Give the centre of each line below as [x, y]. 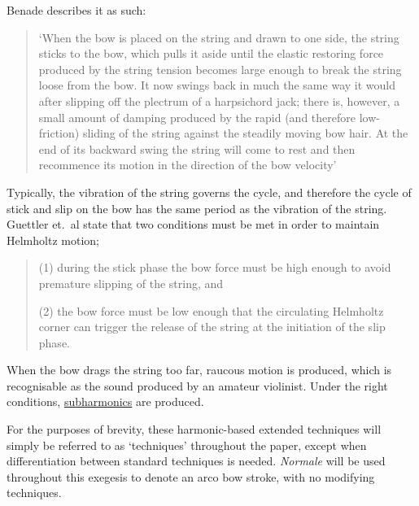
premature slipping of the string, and [131, 283]
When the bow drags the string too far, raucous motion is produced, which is [199, 370]
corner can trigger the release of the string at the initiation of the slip [212, 327]
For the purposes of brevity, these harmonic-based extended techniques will [194, 429]
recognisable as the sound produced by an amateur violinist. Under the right [197, 385]
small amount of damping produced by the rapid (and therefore [197, 117]
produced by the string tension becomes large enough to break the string [220, 69]
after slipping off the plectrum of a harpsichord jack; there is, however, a [219, 100]
